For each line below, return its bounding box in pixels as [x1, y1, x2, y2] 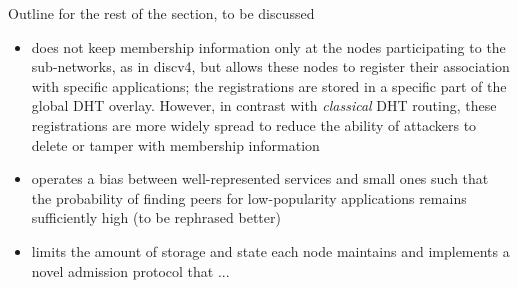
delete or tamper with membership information [31, 134, 320, 155]
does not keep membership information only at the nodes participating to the [31, 36, 506, 57]
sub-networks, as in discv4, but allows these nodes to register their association [31, 56, 510, 77]
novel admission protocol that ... [31, 260, 230, 281]
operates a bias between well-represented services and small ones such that [31, 168, 489, 189]
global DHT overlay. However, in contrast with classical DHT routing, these [31, 95, 497, 116]
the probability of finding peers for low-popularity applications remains [31, 187, 467, 208]
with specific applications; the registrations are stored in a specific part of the [31, 75, 507, 96]
